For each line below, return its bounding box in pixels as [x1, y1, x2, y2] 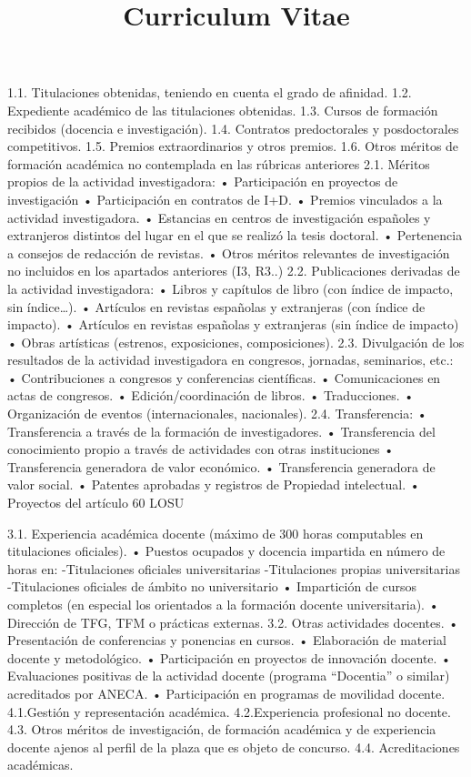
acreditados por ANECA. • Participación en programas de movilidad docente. [7, 683, 446, 702]
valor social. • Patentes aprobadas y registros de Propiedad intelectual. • [7, 475, 420, 494]
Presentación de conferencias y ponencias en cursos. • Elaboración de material [7, 631, 446, 650]
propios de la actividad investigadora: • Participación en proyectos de [7, 172, 398, 191]
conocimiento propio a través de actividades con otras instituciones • [7, 439, 395, 459]
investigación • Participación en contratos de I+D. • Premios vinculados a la [7, 189, 443, 208]
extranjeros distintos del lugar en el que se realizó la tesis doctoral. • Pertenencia [7, 226, 463, 245]
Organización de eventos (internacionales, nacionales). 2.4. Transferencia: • [7, 404, 427, 423]
